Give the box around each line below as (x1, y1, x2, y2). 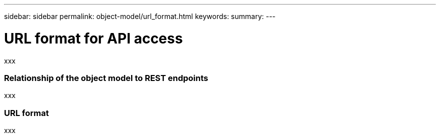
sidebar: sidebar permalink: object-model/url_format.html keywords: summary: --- (4, 12, 276, 20)
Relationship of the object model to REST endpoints (4, 72, 208, 83)
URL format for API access (4, 29, 183, 47)
